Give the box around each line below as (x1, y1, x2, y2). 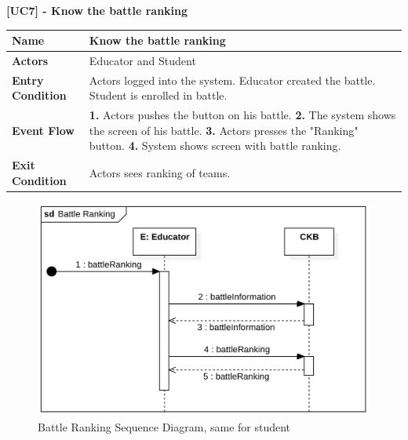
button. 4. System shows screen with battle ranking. (89, 137, 341, 154)
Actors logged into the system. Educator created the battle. (89, 71, 376, 88)
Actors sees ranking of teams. (89, 165, 231, 181)
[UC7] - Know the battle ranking (6, 2, 188, 18)
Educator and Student (89, 52, 196, 68)
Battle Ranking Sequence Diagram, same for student (38, 418, 291, 435)
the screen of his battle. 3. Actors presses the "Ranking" (89, 122, 359, 138)
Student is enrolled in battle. (89, 87, 228, 104)
